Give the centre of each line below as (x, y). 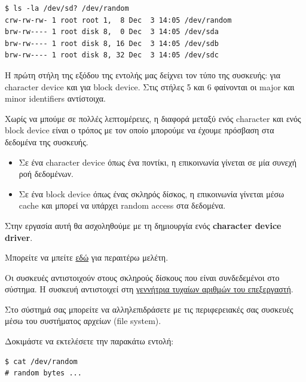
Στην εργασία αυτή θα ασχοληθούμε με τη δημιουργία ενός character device (143, 225)
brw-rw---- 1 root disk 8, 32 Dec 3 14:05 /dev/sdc (112, 55)
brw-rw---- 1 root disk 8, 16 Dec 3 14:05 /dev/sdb (112, 43)
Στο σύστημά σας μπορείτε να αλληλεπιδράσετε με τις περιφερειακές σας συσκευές (149, 309)
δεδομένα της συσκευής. (47, 141)
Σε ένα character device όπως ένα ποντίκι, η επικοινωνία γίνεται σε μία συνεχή (157, 162)
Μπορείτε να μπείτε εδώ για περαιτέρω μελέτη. (87, 257)
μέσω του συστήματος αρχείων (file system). (83, 321)
